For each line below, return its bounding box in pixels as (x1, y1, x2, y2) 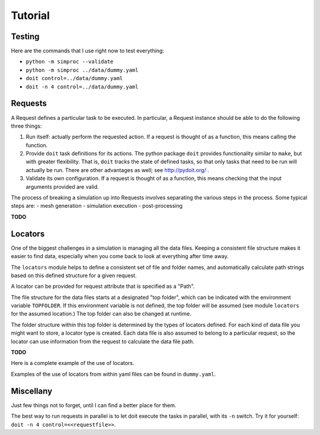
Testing (11, 31, 40, 42)
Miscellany (11, 386, 53, 396)
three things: (11, 122, 42, 129)
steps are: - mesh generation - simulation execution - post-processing (11, 202, 183, 209)
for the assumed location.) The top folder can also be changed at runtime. (11, 310, 192, 317)
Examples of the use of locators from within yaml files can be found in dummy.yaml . (11, 370, 216, 377)
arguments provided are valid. (25, 183, 99, 190)
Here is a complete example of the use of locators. (11, 360, 135, 367)
